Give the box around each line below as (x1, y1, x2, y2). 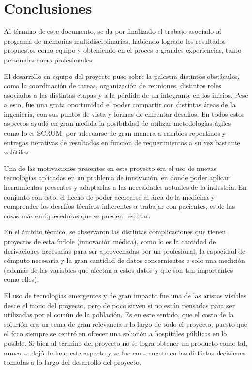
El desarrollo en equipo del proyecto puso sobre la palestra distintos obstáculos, (4, 71, 240, 81)
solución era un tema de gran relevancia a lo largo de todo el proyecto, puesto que (4, 319, 247, 329)
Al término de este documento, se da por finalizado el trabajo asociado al (4, 26, 221, 36)
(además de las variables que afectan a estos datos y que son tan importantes (4, 264, 233, 275)
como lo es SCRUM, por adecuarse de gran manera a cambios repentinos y (4, 128, 226, 138)
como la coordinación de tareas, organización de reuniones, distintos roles (4, 80, 221, 91)
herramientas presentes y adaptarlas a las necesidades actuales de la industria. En (4, 182, 247, 192)
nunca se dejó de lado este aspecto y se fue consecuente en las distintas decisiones (4, 347, 246, 357)
